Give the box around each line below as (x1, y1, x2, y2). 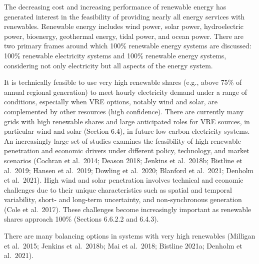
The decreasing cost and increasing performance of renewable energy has (4, 1, 226, 11)
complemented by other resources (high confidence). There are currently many (4, 106, 244, 116)
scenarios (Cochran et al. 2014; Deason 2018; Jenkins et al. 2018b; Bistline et (4, 155, 242, 165)
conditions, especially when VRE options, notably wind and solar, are (4, 96, 218, 107)
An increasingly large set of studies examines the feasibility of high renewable (4, 135, 241, 146)
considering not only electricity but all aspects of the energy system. (4, 60, 213, 70)
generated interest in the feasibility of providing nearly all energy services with (4, 11, 245, 21)
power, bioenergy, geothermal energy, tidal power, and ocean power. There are (4, 30, 244, 41)
